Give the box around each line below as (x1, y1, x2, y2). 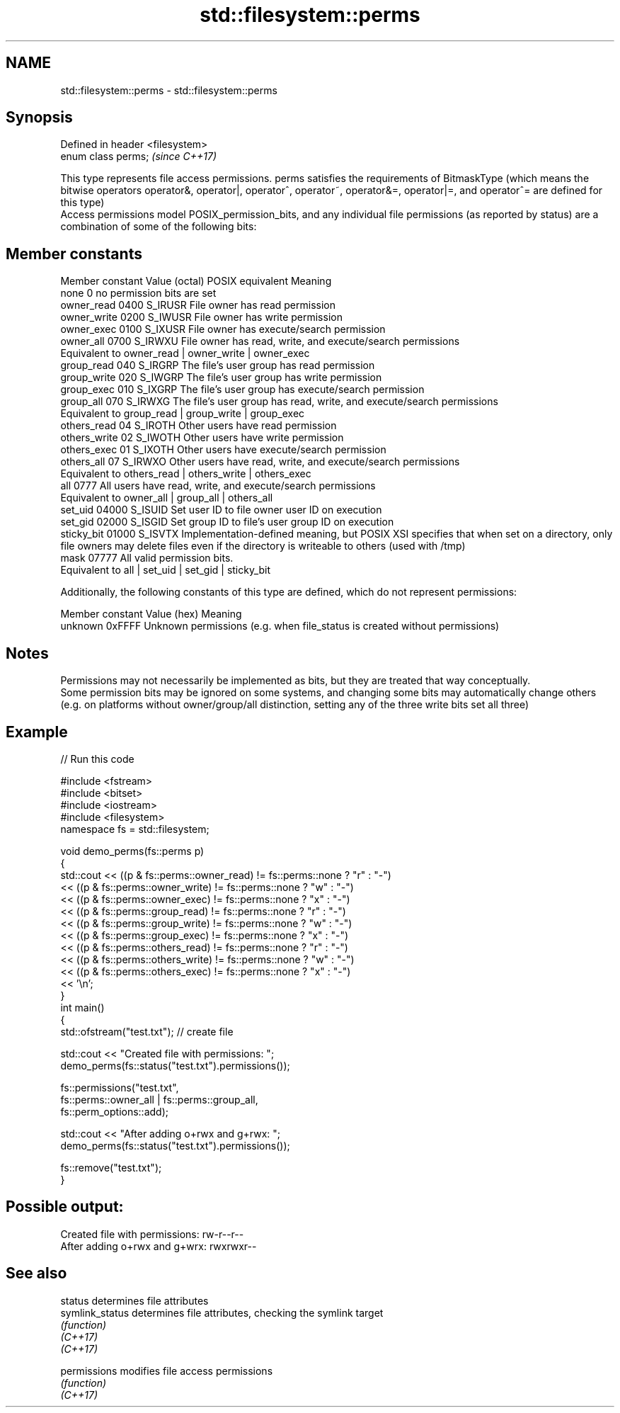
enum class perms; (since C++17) (60, 150, 217, 163)
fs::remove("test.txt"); (60, 1161, 162, 1174)
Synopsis (6, 108, 73, 127)
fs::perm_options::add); (60, 1105, 168, 1118)
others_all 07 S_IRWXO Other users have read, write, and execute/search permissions (60, 455, 460, 468)
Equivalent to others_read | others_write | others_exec (60, 467, 311, 480)
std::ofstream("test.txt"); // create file (60, 1025, 234, 1038)
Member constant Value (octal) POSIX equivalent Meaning (60, 275, 332, 288)
